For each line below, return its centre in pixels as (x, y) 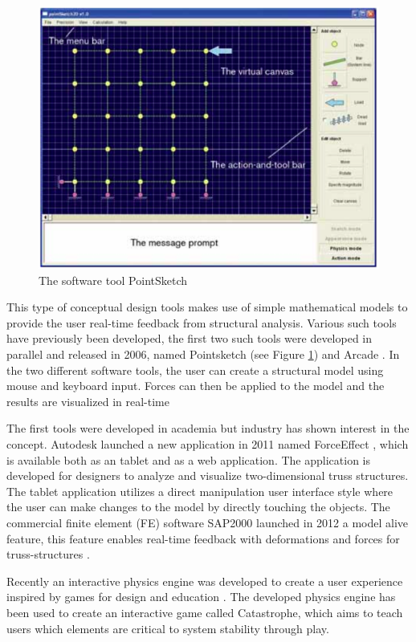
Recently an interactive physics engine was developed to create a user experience (205, 581)
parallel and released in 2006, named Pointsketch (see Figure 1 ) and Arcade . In (203, 354)
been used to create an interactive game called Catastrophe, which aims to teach (205, 612)
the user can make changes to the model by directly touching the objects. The (198, 507)
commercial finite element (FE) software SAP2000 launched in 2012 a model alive (208, 523)
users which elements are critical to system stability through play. (168, 628)
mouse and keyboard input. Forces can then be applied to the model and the (196, 386)
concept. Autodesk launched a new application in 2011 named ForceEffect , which (208, 444)
